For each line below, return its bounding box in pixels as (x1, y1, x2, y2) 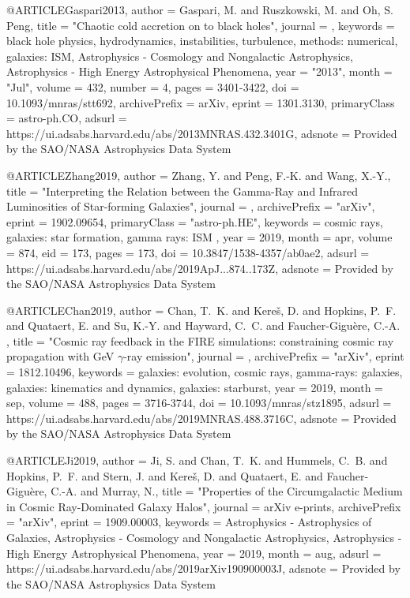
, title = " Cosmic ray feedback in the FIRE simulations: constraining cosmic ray (6, 332, 394, 349)
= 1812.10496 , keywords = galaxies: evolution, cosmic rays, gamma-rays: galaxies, (6, 364, 403, 380)
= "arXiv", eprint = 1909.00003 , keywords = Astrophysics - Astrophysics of (6, 514, 372, 530)
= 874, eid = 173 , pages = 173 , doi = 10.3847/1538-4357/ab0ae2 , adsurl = (6, 244, 370, 260)
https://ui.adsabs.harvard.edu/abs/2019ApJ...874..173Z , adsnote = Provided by (6, 260, 393, 276)
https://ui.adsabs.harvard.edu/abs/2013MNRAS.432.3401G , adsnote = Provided (6, 125, 397, 141)
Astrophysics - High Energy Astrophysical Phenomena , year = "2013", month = (6, 63, 393, 80)
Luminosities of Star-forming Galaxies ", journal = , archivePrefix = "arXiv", (6, 198, 375, 215)
